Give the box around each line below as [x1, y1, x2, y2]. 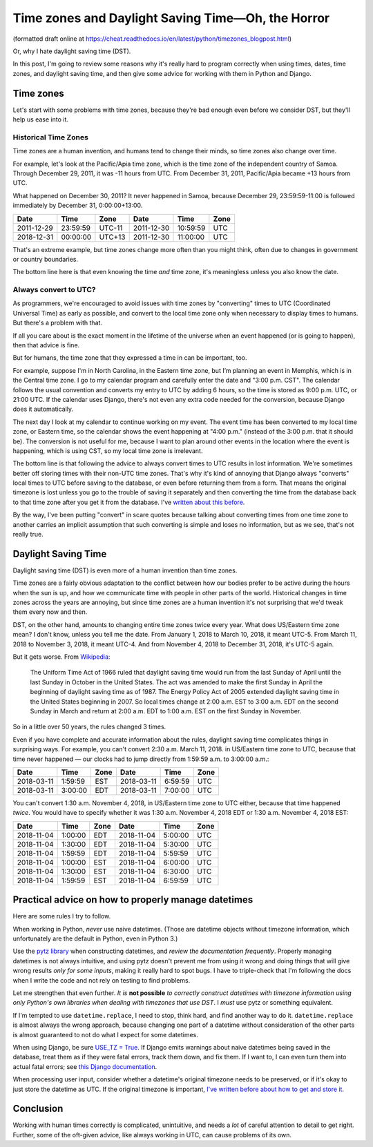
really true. [12, 530, 44, 539]
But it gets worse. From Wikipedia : [12, 653, 111, 661]
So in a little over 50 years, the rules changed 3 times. [12, 722, 166, 731]
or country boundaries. [12, 255, 79, 263]
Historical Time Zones [12, 132, 89, 142]
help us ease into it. [12, 115, 69, 124]
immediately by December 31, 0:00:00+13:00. [12, 201, 143, 210]
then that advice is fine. [12, 340, 80, 349]
